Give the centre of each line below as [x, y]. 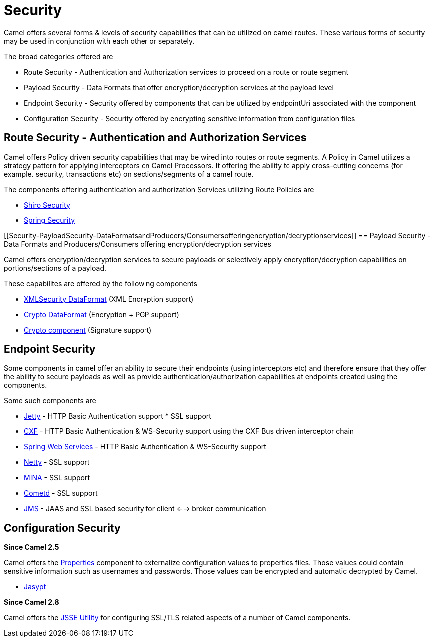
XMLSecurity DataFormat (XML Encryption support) [109, 299]
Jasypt [35, 587]
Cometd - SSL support [61, 493]
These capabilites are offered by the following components [101, 283]
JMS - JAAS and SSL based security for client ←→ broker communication [145, 509]
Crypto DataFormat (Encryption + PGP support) [102, 314]
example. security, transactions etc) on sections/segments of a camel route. [129, 174]
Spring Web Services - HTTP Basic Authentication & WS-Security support [145, 447]
